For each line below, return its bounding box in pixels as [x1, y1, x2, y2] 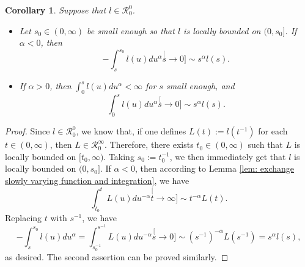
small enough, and [166, 79, 235, 92]
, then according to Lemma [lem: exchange [135, 162, 295, 175]
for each [258, 125, 288, 137]
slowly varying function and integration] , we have [5, 174, 189, 186]
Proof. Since [5, 125, 50, 137]
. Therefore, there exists [104, 138, 194, 151]
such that [248, 138, 283, 151]
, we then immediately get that [169, 150, 286, 163]
